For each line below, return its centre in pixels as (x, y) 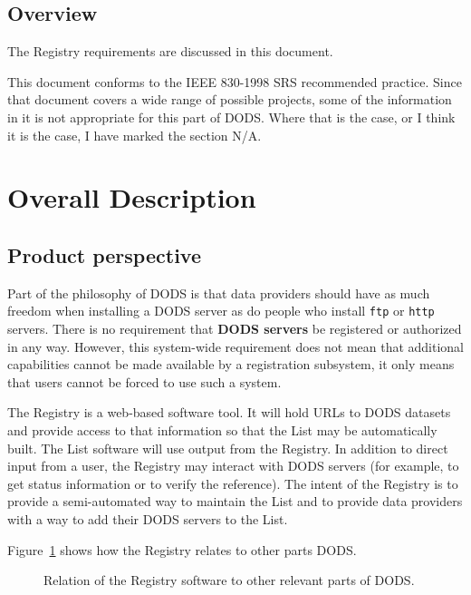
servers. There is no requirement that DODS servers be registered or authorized (235, 328)
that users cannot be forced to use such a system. (144, 381)
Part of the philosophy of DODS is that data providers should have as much (219, 293)
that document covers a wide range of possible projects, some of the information (230, 99)
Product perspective (104, 254)
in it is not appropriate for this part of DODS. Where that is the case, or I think (231, 117)
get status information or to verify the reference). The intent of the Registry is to (233, 483)
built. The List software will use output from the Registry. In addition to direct (228, 448)
